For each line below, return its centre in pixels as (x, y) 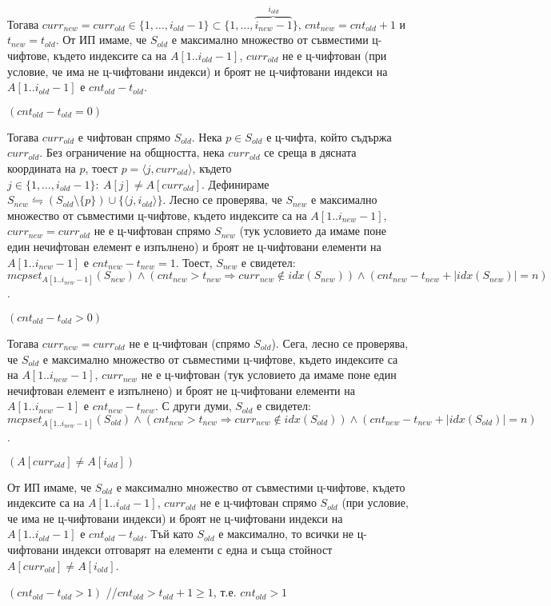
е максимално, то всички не (286, 534)
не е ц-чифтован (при (334, 56)
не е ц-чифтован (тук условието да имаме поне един (269, 375)
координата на (42, 168)
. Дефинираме (236, 183)
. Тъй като (168, 534)
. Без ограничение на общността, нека (132, 152)
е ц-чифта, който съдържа (329, 136)
